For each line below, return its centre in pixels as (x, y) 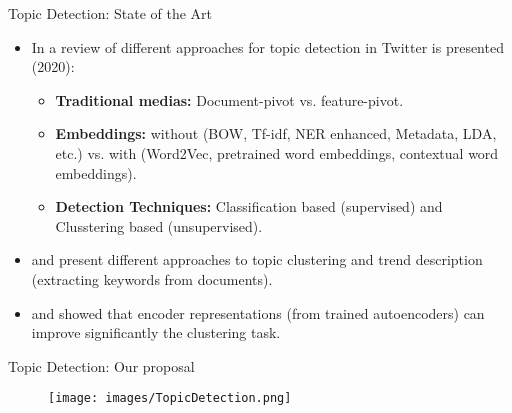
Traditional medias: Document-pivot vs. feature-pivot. (229, 99)
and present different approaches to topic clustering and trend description (257, 259)
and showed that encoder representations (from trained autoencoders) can (258, 312)
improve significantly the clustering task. (156, 332)
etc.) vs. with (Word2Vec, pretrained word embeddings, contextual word (277, 152)
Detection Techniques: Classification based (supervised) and (249, 206)
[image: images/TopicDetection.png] (170, 398)
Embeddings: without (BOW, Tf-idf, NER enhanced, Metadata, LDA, (276, 133)
